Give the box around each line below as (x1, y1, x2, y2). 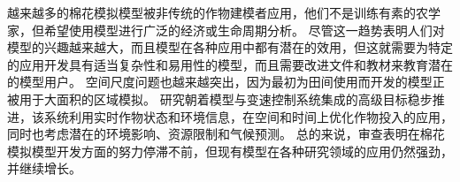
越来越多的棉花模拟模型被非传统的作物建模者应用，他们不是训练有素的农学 (7, 4, 441, 21)
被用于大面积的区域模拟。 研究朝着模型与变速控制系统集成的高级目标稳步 (7, 89, 433, 108)
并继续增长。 (7, 159, 81, 178)
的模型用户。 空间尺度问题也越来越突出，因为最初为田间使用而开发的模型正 (7, 72, 445, 91)
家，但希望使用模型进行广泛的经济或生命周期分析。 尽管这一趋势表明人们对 (7, 20, 445, 39)
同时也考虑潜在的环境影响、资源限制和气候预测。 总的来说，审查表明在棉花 (7, 125, 445, 143)
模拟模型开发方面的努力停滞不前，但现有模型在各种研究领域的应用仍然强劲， (7, 141, 453, 160)
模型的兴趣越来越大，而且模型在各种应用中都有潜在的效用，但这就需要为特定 (7, 38, 453, 57)
